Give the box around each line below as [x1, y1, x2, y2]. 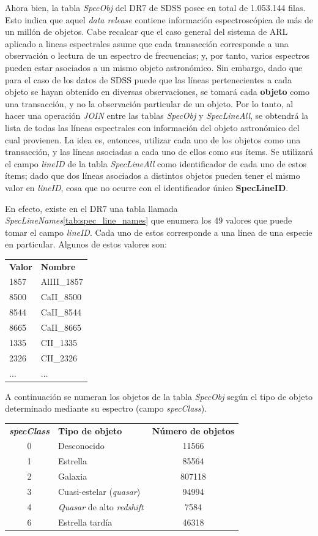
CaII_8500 [40, 290, 81, 303]
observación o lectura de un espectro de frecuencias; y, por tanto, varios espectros [5, 49, 310, 62]
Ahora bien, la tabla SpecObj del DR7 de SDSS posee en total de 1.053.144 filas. [5, 1, 306, 13]
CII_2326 [40, 351, 77, 364]
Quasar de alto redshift [57, 500, 144, 513]
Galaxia [57, 470, 87, 483]
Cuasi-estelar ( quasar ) [57, 485, 141, 497]
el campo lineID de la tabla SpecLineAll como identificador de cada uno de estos [5, 157, 306, 170]
